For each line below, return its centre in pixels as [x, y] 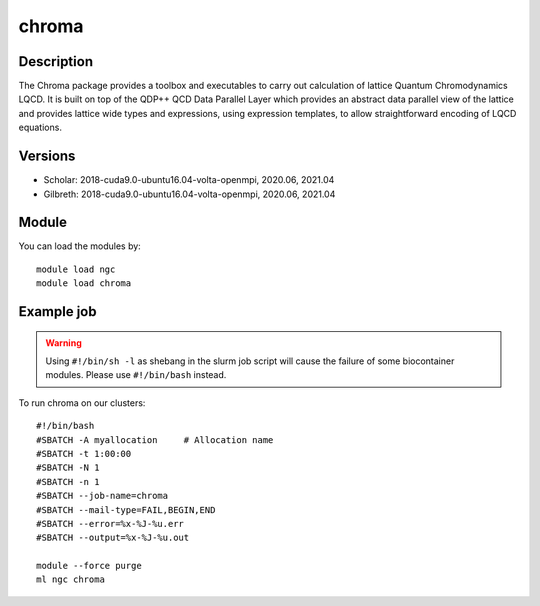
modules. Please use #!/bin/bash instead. [136, 375]
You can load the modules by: [80, 246]
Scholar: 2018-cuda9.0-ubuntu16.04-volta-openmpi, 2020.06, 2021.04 [189, 180]
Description [56, 61]
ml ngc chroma [70, 579]
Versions [47, 156]
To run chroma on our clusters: [82, 402]
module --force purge [89, 566]
